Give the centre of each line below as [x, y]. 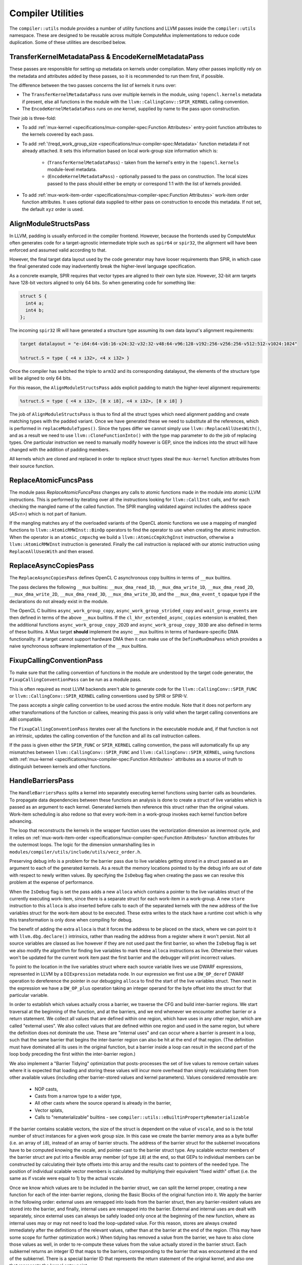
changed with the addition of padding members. [59, 449]
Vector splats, [49, 1110]
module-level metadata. [72, 169]
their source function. [32, 466]
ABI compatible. [26, 720]
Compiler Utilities [47, 13]
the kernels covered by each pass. [58, 135]
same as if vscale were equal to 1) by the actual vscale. [67, 1178]
